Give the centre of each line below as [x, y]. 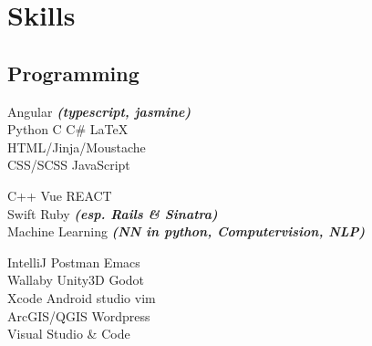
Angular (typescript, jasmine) [99, 111]
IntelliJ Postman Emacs [74, 262]
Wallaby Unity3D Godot [76, 280]
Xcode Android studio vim [82, 297]
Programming [73, 73]
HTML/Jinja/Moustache [77, 147]
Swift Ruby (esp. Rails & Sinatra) [113, 213]
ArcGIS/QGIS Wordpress [79, 315]
